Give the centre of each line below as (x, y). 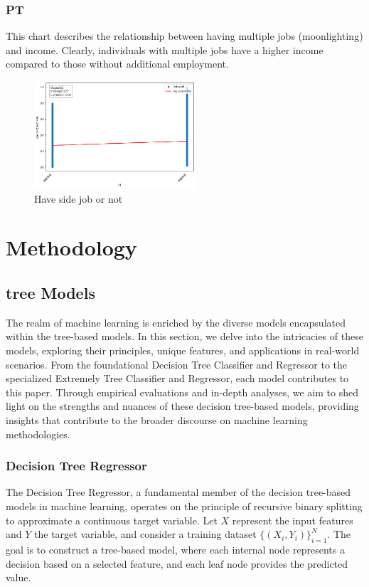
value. (18, 577)
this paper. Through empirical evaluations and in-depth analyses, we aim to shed (182, 392)
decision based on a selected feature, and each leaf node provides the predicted (177, 563)
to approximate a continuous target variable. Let (112, 520)
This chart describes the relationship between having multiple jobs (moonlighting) (184, 36)
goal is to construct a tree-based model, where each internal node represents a (175, 549)
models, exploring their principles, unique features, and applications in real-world (183, 350)
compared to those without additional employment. (117, 64)
